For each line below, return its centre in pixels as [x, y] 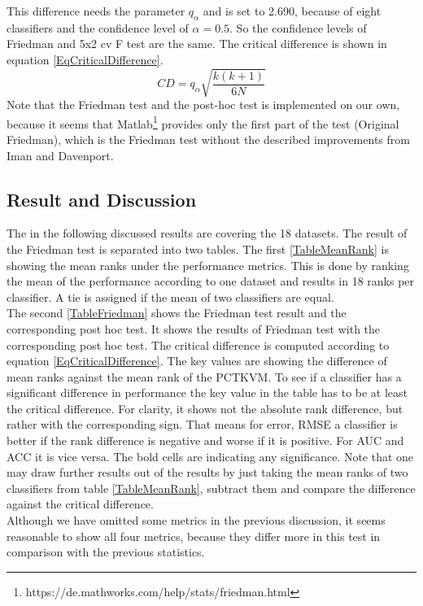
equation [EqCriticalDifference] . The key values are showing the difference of [197, 361]
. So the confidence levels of [298, 27]
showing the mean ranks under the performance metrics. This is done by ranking [208, 265]
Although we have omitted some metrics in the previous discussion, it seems [196, 520]
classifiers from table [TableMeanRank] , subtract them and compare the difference [211, 488]
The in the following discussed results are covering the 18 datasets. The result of [207, 233]
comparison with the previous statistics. [106, 552]
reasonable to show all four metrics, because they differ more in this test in [194, 536]
